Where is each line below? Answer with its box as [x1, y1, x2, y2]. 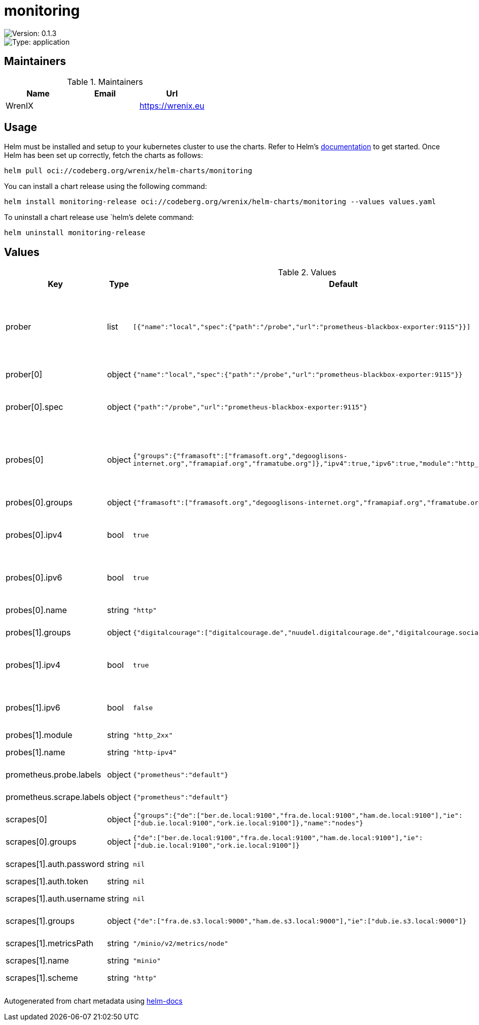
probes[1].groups [6, 627, 71, 638]
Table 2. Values [278, 267, 336, 278]
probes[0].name [6, 605, 67, 616]
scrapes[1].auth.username [6, 893, 105, 904]
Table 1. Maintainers [67, 76, 143, 87]
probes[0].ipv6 [6, 572, 62, 583]
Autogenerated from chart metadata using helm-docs [4, 997, 183, 1006]
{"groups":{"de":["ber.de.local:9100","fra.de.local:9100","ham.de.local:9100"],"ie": [132, 812, 463, 820]
